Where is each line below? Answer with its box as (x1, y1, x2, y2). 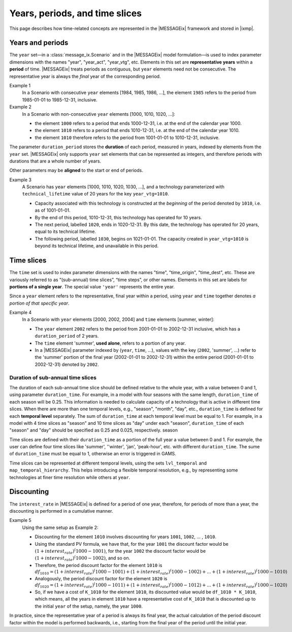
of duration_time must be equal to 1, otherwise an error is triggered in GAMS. (9, 451, 176, 457)
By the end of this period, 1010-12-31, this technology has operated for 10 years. (35, 214, 203, 220)
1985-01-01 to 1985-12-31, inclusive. (22, 96, 98, 103)
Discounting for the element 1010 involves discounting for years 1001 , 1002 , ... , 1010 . (35, 534, 217, 540)
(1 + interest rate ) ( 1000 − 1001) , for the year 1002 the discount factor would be (35, 547, 206, 555)
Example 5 (9, 517, 31, 523)
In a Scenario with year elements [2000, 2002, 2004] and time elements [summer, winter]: (22, 316, 214, 322)
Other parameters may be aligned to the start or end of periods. (9, 168, 143, 174)
